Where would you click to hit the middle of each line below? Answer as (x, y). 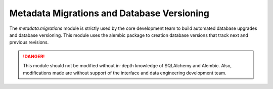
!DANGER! (34, 56)
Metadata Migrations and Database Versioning (109, 13)
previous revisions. (29, 42)
